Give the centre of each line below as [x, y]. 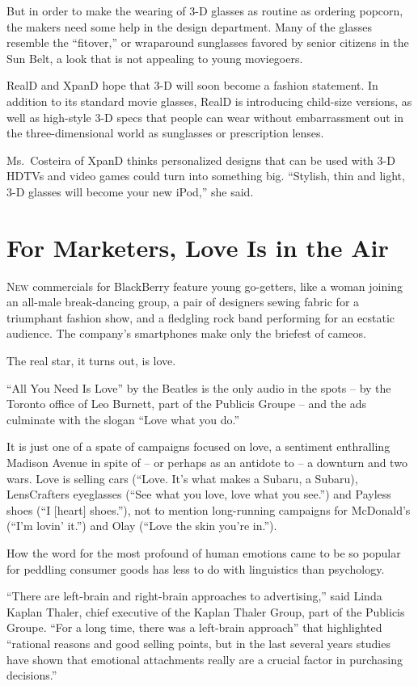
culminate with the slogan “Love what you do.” [123, 419]
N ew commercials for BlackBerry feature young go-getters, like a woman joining [205, 286]
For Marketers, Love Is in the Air [198, 247]
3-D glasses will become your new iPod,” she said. [130, 191]
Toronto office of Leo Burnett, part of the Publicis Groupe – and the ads [187, 404]
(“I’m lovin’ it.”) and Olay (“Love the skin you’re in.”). [142, 526]
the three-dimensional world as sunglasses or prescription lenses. [165, 133]
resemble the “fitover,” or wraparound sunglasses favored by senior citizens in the [208, 42]
